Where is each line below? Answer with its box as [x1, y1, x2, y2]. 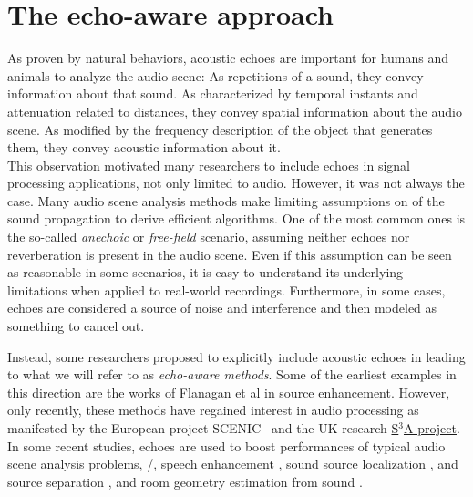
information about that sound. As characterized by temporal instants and [7, 84, 418, 103]
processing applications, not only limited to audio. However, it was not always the [7, 173, 465, 192]
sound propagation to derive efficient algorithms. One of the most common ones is [7, 209, 466, 228]
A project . [403, 419, 460, 437]
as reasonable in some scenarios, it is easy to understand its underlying [7, 263, 404, 282]
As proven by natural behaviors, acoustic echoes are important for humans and [7, 48, 449, 67]
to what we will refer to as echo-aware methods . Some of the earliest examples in [7, 365, 457, 384]
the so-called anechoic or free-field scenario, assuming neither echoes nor [7, 227, 410, 246]
